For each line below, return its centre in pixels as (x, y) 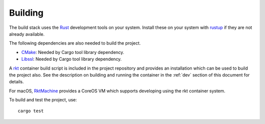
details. (16, 82)
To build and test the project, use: (43, 100)
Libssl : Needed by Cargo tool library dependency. (72, 59)
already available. (27, 34)
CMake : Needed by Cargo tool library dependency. (73, 52)
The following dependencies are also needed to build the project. (75, 43)
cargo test (31, 111)
